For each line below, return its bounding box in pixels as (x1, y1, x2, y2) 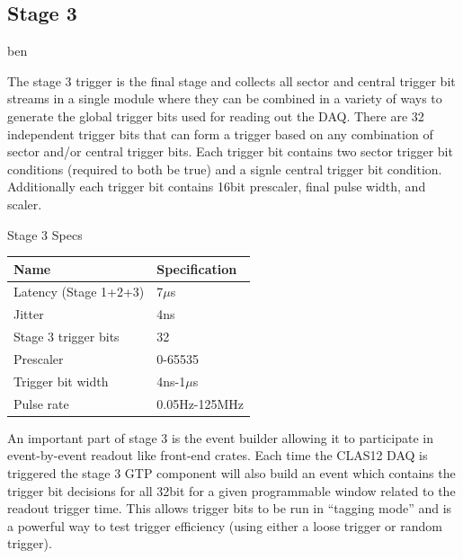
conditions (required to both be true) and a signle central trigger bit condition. (7, 159, 442, 178)
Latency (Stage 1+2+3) (13, 282, 145, 301)
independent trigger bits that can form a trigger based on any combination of (7, 124, 433, 143)
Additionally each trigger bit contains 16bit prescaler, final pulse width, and (7, 177, 426, 196)
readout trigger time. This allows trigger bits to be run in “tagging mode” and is (7, 499, 452, 518)
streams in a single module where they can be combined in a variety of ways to (7, 89, 442, 108)
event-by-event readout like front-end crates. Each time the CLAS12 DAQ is (7, 446, 428, 465)
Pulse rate (13, 394, 69, 413)
